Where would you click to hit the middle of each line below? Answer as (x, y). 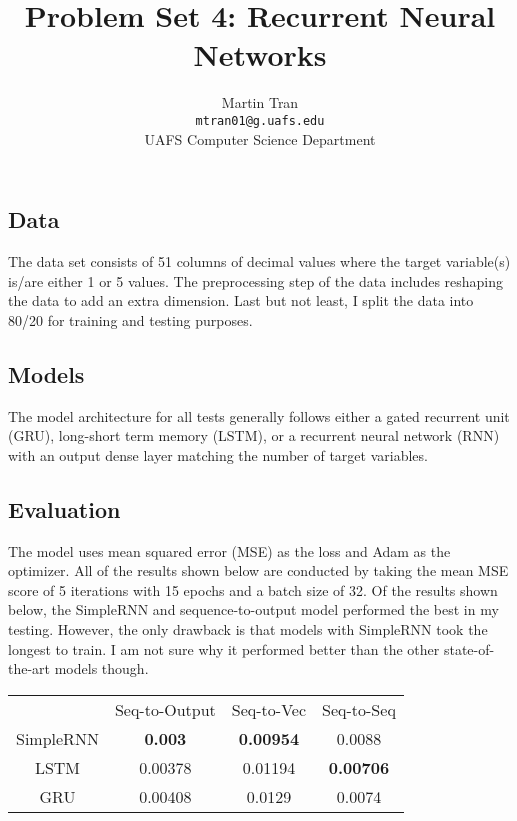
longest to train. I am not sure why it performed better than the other (224, 648)
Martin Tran (260, 102)
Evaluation (64, 508)
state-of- (469, 648)
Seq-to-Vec (269, 709)
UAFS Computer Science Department (260, 138)
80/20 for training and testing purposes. (130, 319)
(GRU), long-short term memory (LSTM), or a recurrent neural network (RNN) (254, 435)
